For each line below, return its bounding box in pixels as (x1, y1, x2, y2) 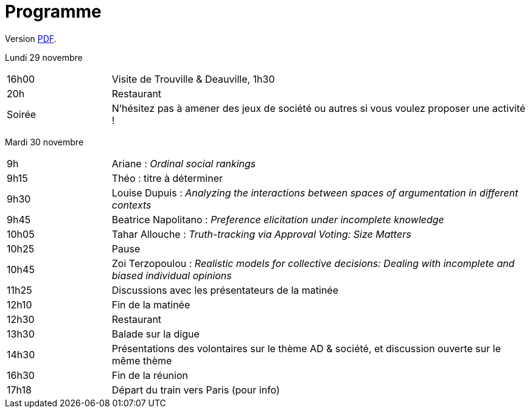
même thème (111, 354, 172, 367)
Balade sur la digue (111, 327, 200, 340)
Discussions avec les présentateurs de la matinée (111, 283, 339, 296)
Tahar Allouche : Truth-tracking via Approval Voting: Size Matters (111, 227, 411, 240)
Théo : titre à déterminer (111, 172, 223, 184)
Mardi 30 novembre (5, 136, 84, 147)
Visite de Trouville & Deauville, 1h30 (111, 72, 275, 85)
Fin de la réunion (111, 369, 188, 381)
